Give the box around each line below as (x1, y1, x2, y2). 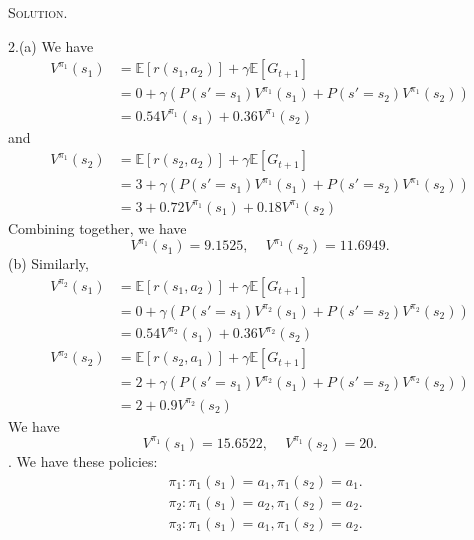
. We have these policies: (8, 450, 158, 471)
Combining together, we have (8, 217, 187, 238)
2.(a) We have (8, 35, 94, 56)
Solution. (8, 2, 68, 22)
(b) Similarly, (8, 253, 89, 274)
